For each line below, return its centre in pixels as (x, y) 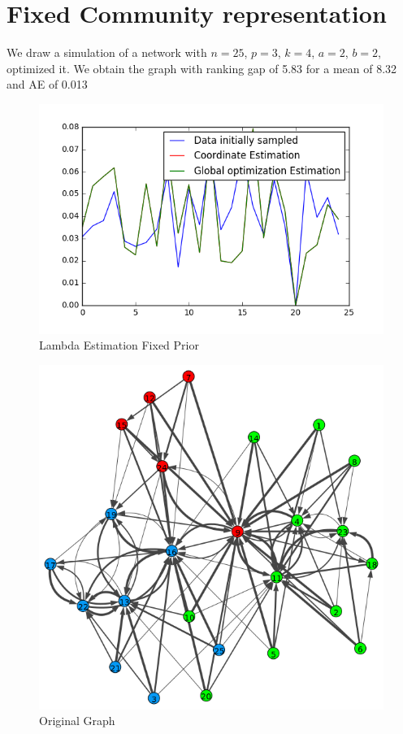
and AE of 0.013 (47, 84)
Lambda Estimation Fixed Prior (119, 345)
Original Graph (77, 721)
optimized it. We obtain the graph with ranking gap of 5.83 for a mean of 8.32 (202, 68)
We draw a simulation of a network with (107, 52)
